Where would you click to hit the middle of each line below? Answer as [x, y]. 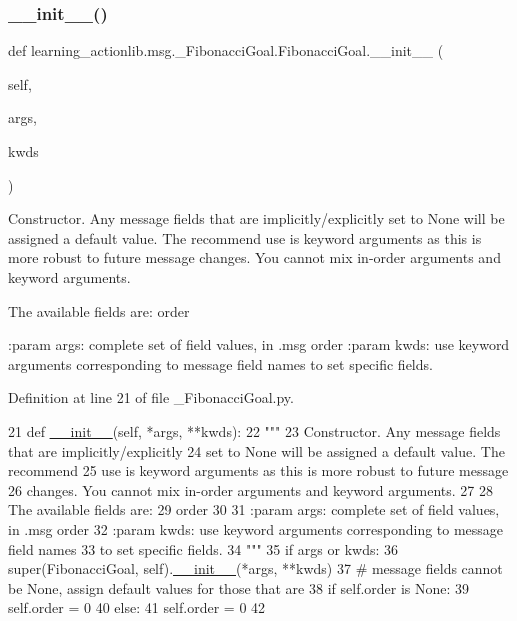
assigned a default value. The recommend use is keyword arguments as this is [245, 237]
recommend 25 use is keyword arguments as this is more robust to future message [258, 470]
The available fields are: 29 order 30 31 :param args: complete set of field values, [254, 509]
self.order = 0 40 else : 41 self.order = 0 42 [137, 607]
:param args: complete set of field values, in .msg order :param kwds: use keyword [259, 344]
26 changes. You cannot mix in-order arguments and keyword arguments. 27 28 [250, 489]
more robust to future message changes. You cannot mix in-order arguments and [254, 257]
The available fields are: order [99, 310]
